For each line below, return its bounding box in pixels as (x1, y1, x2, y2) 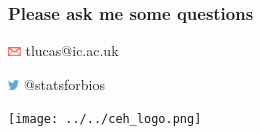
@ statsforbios (24, 73, 105, 94)
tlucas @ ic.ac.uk (25, 40, 119, 61)
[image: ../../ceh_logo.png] (8, 112, 202, 127)
